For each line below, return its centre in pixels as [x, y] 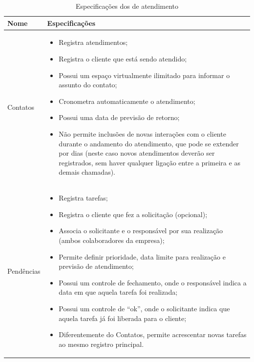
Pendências [24, 271]
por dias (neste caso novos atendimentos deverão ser [137, 153]
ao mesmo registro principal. [101, 344]
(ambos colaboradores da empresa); [112, 240]
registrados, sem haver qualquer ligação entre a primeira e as [149, 162]
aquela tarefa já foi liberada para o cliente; [123, 318]
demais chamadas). [87, 172]
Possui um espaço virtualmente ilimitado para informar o [144, 75]
